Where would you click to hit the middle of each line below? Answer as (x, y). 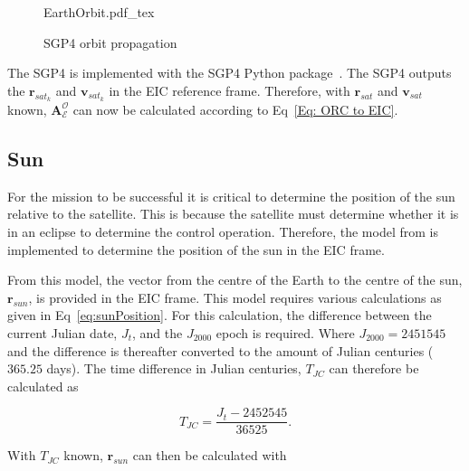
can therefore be (374, 368)
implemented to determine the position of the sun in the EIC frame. (196, 249)
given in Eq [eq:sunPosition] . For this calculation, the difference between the (220, 315)
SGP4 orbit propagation (110, 42)
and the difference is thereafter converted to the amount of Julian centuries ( (220, 350)
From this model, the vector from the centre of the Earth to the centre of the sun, (235, 280)
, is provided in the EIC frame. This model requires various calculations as (235, 297)
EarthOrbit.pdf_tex (99, 12)
